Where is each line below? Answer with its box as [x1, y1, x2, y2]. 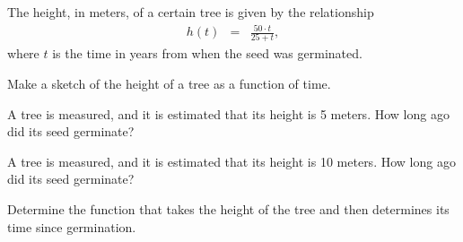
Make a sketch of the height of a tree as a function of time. [7, 74, 331, 93]
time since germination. [7, 217, 136, 236]
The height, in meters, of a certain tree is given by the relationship [7, 3, 374, 21]
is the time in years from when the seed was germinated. [52, 44, 363, 63]
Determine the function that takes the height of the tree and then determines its [7, 200, 450, 219]
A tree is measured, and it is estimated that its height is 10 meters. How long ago [7, 151, 456, 170]
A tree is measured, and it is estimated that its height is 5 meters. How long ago [7, 104, 450, 123]
